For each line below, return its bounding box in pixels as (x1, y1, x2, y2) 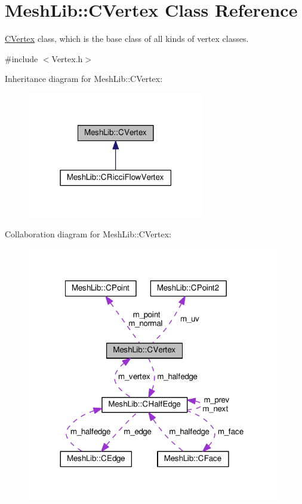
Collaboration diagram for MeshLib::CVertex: (5, 228, 171, 240)
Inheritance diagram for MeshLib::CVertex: (5, 72, 163, 85)
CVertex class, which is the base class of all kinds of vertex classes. (5, 32, 249, 45)
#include (5, 52, 38, 65)
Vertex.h (51, 52, 83, 65)
